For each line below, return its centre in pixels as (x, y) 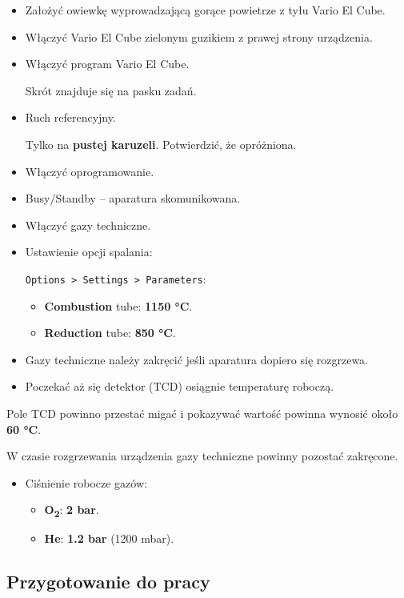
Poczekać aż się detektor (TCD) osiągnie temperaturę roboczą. (180, 386)
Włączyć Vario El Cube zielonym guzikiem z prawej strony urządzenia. (199, 36)
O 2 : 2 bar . (72, 511)
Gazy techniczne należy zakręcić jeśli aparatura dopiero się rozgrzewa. (197, 359)
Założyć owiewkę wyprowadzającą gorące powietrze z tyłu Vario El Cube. (205, 10)
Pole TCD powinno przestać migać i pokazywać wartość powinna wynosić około (202, 413)
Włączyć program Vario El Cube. (107, 64)
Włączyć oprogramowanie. (90, 171)
